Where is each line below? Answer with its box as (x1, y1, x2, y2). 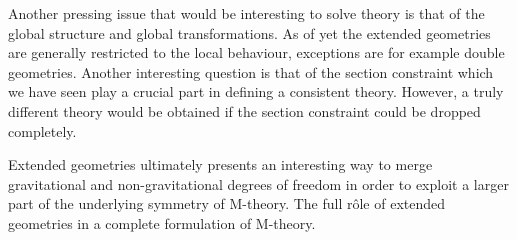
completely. (8, 120, 77, 141)
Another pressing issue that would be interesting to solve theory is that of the (8, 3, 485, 23)
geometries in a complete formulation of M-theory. (8, 212, 316, 233)
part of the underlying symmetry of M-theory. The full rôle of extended (8, 193, 446, 214)
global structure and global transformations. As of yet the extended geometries (8, 22, 491, 43)
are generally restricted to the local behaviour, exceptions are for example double (8, 42, 505, 63)
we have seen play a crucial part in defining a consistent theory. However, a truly (8, 81, 504, 102)
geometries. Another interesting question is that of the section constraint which (8, 61, 494, 82)
